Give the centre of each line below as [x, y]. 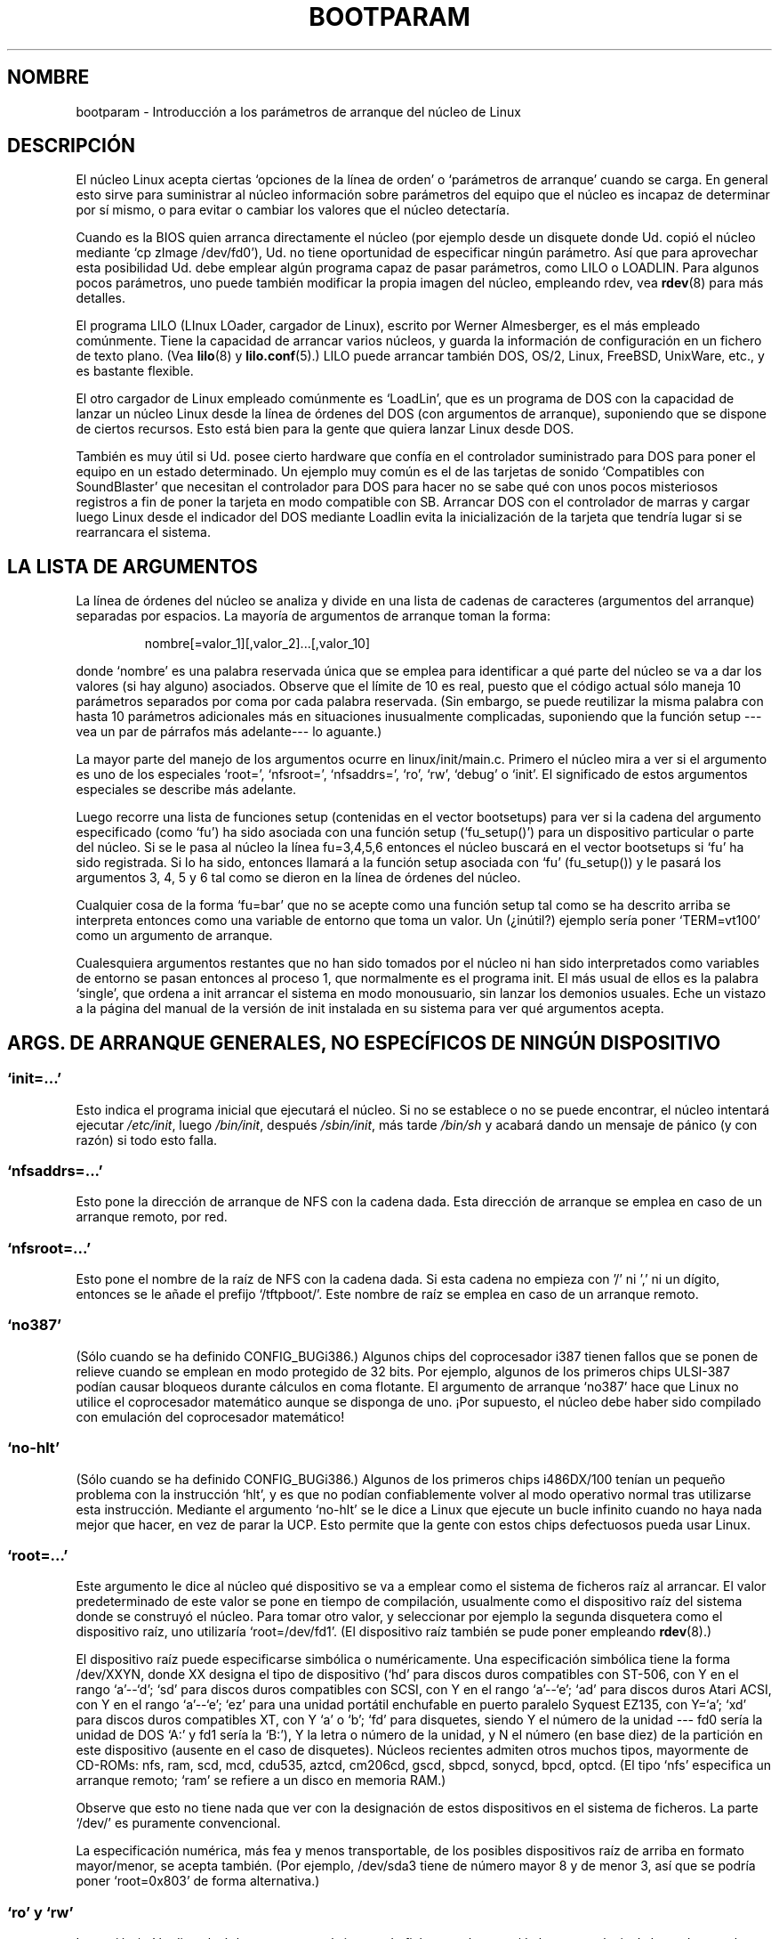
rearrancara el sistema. [143, 532]
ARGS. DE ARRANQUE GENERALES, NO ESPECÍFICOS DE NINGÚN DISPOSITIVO [364, 1043]
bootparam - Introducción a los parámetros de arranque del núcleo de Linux [298, 111]
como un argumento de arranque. [174, 936]
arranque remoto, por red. [152, 1217]
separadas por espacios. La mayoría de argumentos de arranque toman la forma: [313, 616]
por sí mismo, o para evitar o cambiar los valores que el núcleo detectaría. [293, 210]
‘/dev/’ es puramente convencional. [178, 1823]
